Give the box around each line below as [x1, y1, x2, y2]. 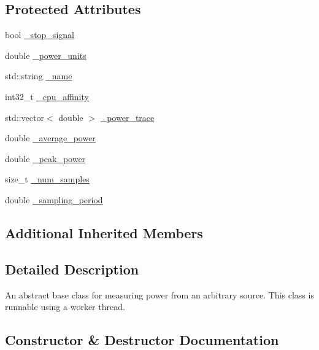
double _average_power [5, 131, 96, 144]
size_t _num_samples [5, 173, 90, 185]
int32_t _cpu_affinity [5, 90, 89, 103]
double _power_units [5, 49, 86, 61]
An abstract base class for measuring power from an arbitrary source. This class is [5, 288, 314, 301]
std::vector [5, 111, 44, 123]
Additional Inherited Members [5, 223, 203, 242]
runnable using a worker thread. [5, 300, 125, 313]
